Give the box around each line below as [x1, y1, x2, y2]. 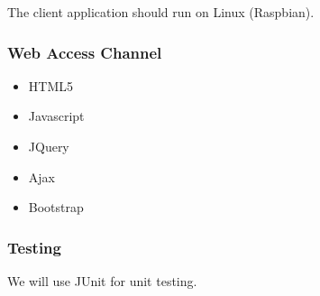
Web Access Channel [7, 41, 162, 63]
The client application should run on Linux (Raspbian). [7, 3, 315, 21]
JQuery [28, 137, 69, 155]
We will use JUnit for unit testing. [7, 272, 197, 290]
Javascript [28, 106, 85, 125]
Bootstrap [28, 198, 84, 217]
